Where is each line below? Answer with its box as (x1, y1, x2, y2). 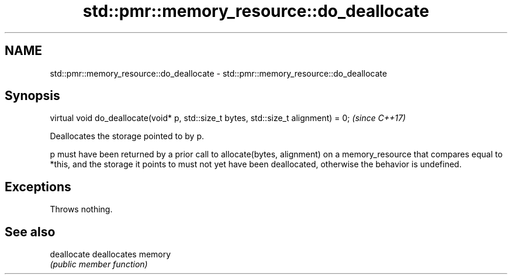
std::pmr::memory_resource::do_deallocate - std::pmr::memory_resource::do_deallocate (50, 68, 388, 78)
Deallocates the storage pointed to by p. (50, 131, 204, 142)
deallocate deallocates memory (50, 249, 171, 260)
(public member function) (50, 259, 148, 270)
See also (5, 224, 56, 239)
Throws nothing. (50, 204, 113, 215)
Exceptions (5, 179, 71, 194)
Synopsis (5, 88, 60, 104)
